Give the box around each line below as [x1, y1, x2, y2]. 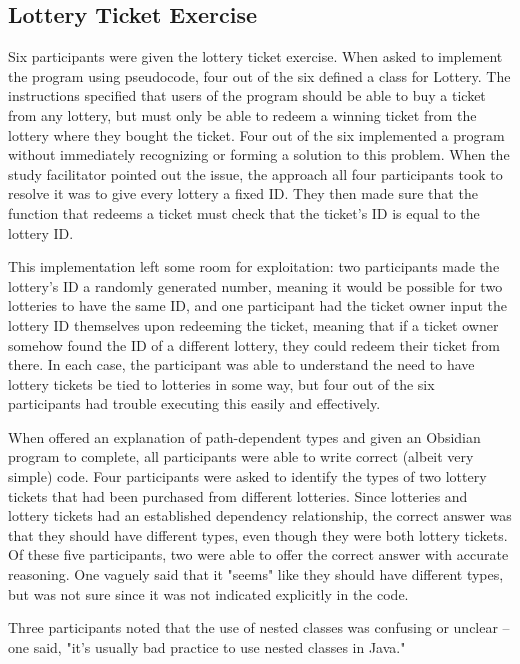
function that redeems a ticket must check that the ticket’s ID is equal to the [8, 202, 480, 223]
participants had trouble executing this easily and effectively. [8, 393, 381, 414]
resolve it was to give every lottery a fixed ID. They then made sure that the [8, 183, 478, 204]
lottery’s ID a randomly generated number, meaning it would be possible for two [8, 275, 503, 296]
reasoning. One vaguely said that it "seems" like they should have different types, [8, 564, 504, 585]
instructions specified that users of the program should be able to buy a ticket [8, 85, 486, 106]
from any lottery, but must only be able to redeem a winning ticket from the [8, 104, 477, 125]
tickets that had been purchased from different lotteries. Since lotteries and [8, 485, 468, 506]
